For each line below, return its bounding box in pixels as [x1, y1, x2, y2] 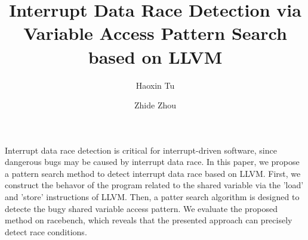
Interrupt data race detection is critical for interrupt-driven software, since [5, 144, 277, 156]
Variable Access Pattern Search [23, 21, 287, 45]
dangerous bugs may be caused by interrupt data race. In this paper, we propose [5, 155, 300, 168]
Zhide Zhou [134, 99, 176, 111]
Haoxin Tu [135, 79, 175, 91]
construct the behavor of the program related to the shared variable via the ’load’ [5, 179, 304, 191]
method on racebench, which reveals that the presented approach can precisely [5, 214, 292, 226]
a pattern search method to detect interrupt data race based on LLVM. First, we [5, 167, 301, 179]
